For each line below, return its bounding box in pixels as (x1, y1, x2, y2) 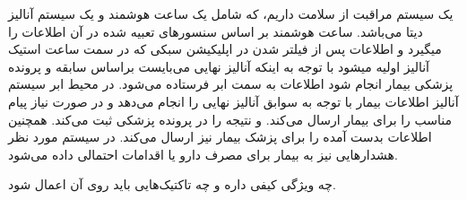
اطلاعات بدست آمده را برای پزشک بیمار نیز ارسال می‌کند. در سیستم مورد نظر (8, 127, 432, 146)
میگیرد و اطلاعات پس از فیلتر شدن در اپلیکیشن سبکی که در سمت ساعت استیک (8, 39, 442, 58)
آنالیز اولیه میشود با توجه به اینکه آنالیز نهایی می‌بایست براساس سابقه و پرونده (8, 57, 430, 75)
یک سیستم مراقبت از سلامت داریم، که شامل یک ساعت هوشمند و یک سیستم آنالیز (8, 4, 454, 22)
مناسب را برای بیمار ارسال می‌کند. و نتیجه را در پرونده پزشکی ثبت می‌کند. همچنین (8, 109, 453, 128)
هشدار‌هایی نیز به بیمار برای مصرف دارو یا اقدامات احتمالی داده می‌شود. (8, 144, 398, 163)
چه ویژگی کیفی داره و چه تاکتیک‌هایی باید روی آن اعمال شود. (8, 175, 336, 194)
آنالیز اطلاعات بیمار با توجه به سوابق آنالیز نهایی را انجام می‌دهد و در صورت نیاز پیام (8, 91, 459, 110)
